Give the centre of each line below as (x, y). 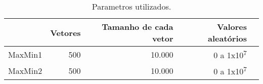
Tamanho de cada (138, 27)
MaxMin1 (25, 54)
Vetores (65, 32)
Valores (232, 27)
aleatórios (227, 38)
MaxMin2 (25, 70)
